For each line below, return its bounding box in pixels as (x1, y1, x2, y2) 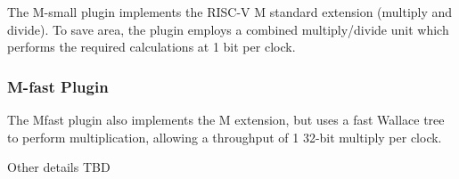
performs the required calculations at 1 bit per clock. (7, 37, 296, 56)
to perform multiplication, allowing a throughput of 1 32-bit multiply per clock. (7, 127, 442, 146)
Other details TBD (7, 158, 111, 176)
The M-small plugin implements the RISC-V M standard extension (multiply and (7, 3, 453, 20)
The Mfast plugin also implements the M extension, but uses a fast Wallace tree (7, 110, 445, 128)
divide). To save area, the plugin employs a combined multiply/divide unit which (7, 20, 449, 38)
